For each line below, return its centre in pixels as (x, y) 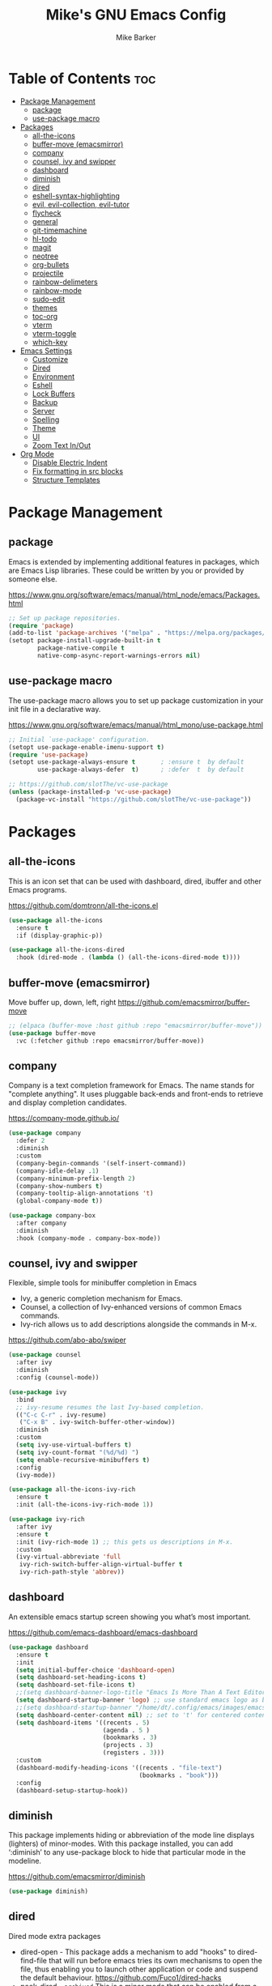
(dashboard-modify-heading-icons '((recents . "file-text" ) (119, 1767)
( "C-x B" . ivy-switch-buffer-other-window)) (97, 1422)
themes (45, 307)
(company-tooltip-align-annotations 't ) (85, 1193)
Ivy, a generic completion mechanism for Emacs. (101, 1298)
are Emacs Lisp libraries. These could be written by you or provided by (126, 570)
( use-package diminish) (49, 1892)
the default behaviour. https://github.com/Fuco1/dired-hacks (121, 1977)
